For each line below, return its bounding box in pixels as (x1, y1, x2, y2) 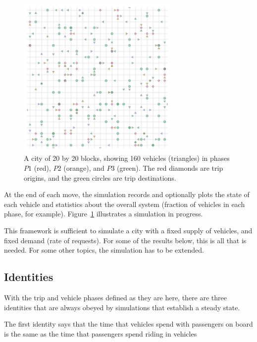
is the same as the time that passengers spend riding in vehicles (4, 328, 197, 339)
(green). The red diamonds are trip (117, 162, 223, 173)
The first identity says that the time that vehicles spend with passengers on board (4, 319, 253, 329)
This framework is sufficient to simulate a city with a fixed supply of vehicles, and (4, 225, 253, 235)
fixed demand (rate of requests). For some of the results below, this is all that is (4, 235, 247, 245)
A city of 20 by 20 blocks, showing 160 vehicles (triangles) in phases (24, 153, 230, 163)
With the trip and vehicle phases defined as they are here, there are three (4, 292, 227, 302)
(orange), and (63, 162, 104, 173)
